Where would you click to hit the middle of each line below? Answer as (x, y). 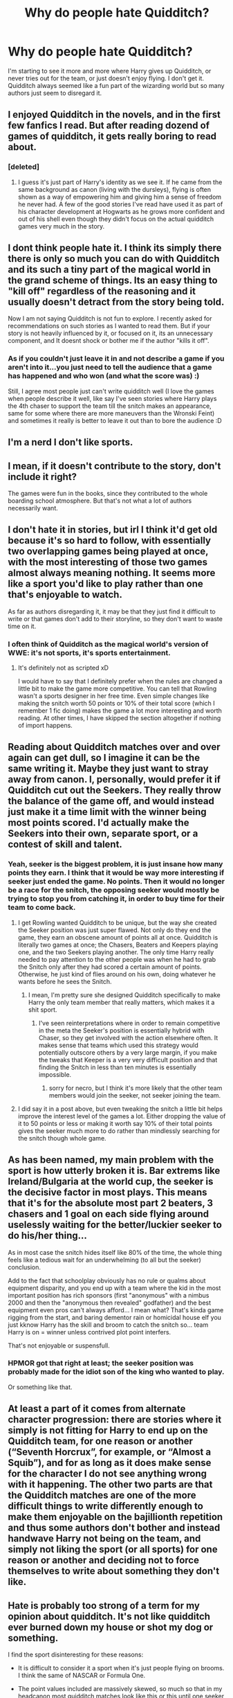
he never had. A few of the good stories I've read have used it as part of (120, 204)
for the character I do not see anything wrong (107, 1474)
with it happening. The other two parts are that (110, 1484)
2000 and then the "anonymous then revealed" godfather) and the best (110, 1303)
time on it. (22, 626)
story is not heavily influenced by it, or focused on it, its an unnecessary (110, 333)
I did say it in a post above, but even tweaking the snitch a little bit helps (120, 1109)
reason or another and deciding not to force (104, 1561)
